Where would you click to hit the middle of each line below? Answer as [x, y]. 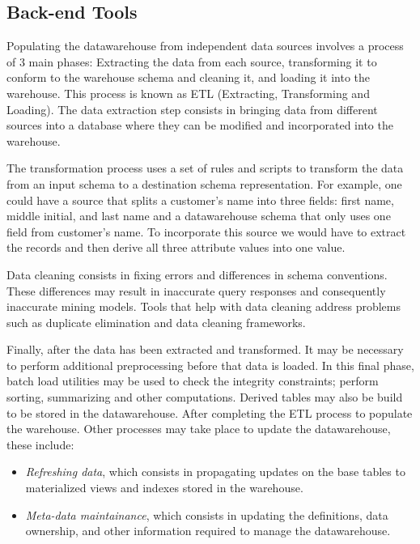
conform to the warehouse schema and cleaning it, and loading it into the [189, 77]
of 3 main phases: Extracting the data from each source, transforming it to [192, 61]
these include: [40, 444]
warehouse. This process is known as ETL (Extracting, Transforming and [188, 93]
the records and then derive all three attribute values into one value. [176, 247]
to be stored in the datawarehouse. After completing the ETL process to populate [210, 412]
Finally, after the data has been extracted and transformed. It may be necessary [205, 349]
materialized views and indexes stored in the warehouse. [164, 488]
